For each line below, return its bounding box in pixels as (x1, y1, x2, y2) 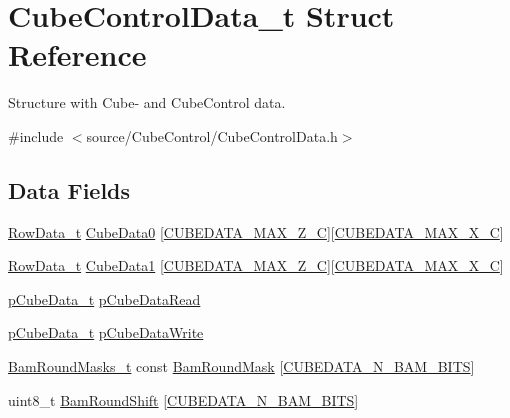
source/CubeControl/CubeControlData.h (86, 125, 338, 146)
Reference (8, 34, 147, 75)
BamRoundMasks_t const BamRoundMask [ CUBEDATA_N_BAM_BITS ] (8, 356, 475, 377)
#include (8, 125, 64, 146)
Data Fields (8, 174, 131, 205)
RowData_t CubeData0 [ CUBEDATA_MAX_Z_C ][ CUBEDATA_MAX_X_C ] (8, 221, 504, 242)
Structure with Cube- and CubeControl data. (8, 92, 286, 113)
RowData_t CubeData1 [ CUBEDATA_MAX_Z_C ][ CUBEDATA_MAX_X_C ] (8, 255, 504, 276)
